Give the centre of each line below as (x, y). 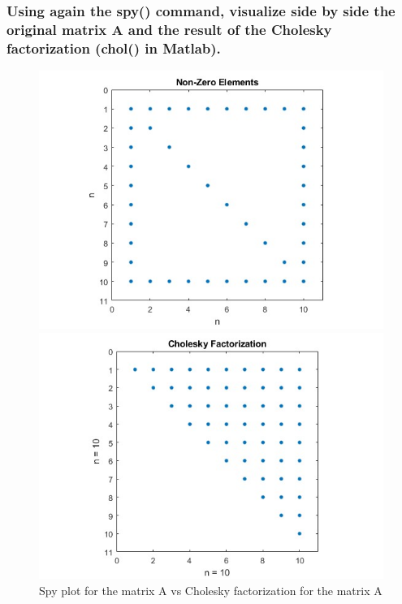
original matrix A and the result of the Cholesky (169, 29)
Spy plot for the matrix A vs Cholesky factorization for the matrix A (211, 590)
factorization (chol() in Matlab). (114, 47)
